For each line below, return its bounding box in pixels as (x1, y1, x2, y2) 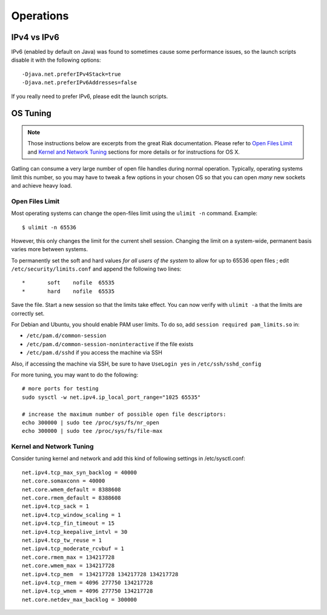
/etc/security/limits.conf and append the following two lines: (11, 265, 182, 272)
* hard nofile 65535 (22, 288, 115, 295)
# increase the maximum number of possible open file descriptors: (22, 410, 226, 418)
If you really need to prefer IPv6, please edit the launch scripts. (11, 93, 168, 100)
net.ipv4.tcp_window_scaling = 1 (22, 511, 121, 518)
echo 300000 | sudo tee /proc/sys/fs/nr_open (22, 419, 160, 426)
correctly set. (11, 309, 45, 317)
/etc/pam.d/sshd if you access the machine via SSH (26, 349, 163, 357)
